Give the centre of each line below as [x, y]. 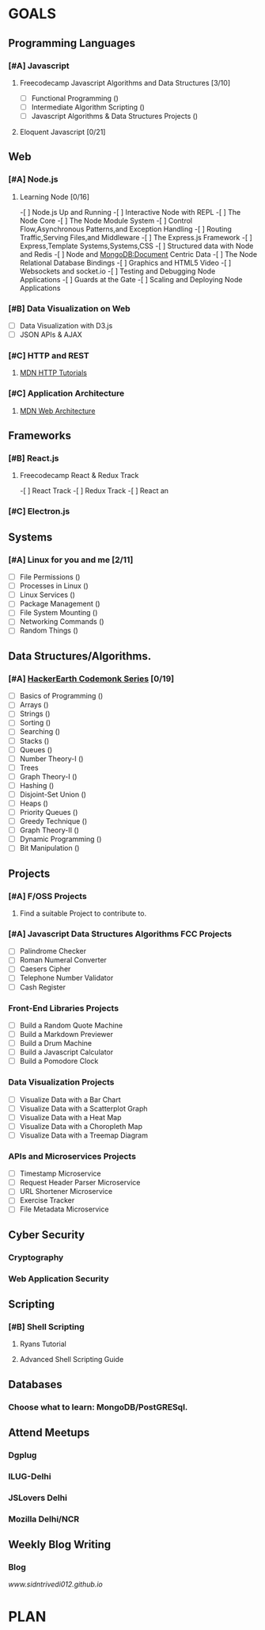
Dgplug [23, 1455]
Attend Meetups [49, 1433]
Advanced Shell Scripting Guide [72, 1360]
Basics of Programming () [61, 696]
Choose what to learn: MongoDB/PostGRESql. [98, 1406]
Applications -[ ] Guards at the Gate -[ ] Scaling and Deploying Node [131, 279]
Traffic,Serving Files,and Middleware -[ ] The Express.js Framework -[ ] [136, 237]
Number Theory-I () [51, 759]
